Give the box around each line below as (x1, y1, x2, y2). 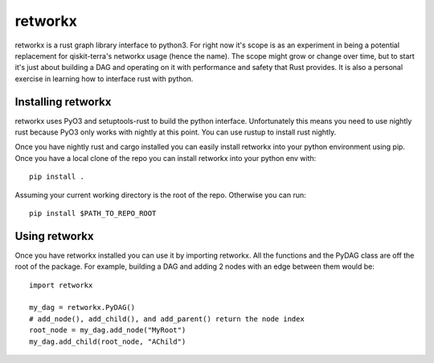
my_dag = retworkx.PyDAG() (29, 303, 136, 312)
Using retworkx (14, 229, 94, 243)
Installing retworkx (14, 95, 112, 109)
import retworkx (29, 280, 93, 290)
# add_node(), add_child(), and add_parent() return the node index (29, 314, 305, 324)
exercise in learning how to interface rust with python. (14, 73, 194, 84)
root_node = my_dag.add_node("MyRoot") (29, 326, 186, 335)
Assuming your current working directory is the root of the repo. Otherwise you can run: (14, 190, 306, 200)
